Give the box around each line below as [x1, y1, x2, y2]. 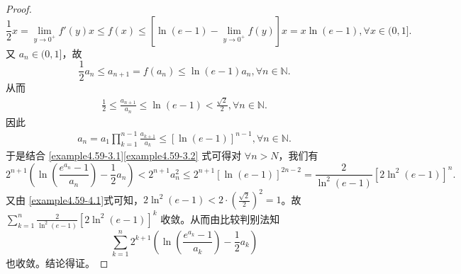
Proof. [6, 1, 32, 16]
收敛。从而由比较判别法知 [160, 211, 280, 226]
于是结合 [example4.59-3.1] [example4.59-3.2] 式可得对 [6, 148, 242, 163]
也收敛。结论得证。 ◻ [6, 255, 109, 270]
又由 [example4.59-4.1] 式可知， [6, 192, 144, 207]
